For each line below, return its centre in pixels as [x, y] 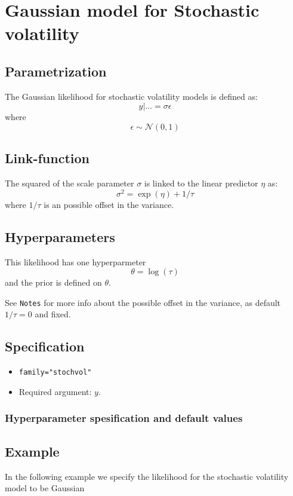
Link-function [47, 158]
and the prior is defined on [53, 282]
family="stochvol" [55, 373]
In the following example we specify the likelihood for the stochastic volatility [147, 476]
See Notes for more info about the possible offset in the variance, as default [143, 302]
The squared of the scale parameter [70, 183]
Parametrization [56, 71]
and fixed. [53, 314]
